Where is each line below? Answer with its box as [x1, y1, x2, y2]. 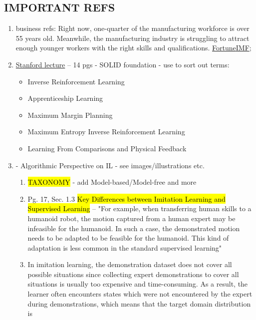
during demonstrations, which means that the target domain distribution [27, 298, 251, 309]
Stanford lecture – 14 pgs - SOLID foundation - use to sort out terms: [15, 59, 230, 69]
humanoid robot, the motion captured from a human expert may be [27, 213, 236, 223]
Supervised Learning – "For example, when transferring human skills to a [27, 203, 252, 214]
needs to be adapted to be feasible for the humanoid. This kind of [27, 233, 229, 243]
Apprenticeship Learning [27, 93, 103, 103]
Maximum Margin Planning [27, 109, 113, 120]
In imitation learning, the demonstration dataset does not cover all [27, 259, 232, 270]
